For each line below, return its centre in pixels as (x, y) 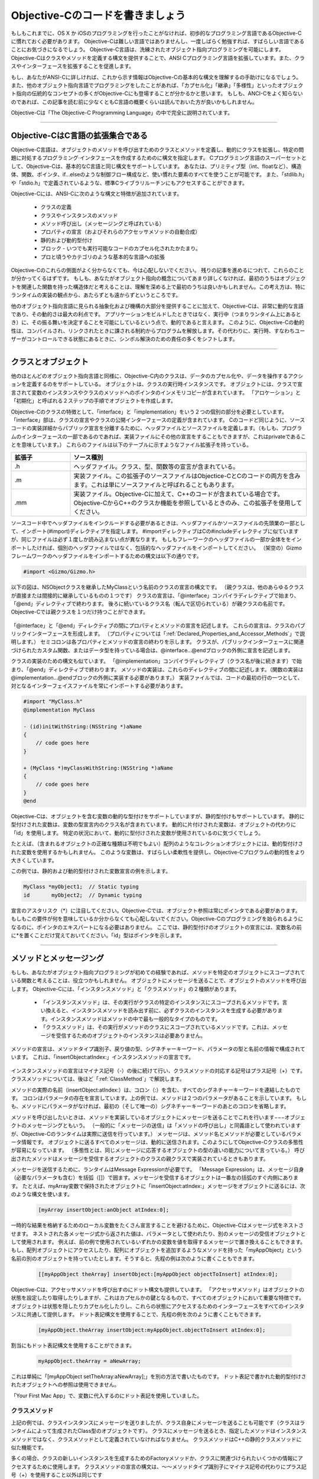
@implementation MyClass (59, 710)
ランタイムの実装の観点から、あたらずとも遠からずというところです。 (96, 295)
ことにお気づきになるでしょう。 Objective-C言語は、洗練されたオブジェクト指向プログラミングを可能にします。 (147, 50)
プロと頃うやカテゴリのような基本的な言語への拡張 (102, 257)
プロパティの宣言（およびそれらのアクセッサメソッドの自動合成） (121, 232)
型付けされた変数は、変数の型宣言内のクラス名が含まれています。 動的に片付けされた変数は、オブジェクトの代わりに (154, 825)
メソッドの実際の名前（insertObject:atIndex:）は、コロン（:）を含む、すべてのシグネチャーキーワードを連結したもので (156, 1090)
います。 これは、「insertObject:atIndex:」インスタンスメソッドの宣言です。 (102, 1057)
